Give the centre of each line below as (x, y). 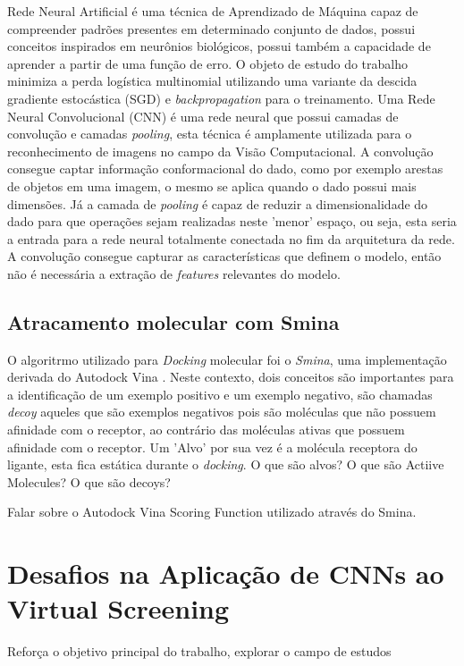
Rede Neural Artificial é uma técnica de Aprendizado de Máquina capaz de (213, 11)
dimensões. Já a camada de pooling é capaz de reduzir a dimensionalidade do (218, 203)
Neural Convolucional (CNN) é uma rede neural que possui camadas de (203, 116)
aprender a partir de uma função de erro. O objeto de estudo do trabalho (207, 63)
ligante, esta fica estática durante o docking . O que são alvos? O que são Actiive (226, 464)
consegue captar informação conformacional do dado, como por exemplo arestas (225, 169)
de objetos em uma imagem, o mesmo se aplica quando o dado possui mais (212, 185)
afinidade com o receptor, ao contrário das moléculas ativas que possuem (206, 430)
